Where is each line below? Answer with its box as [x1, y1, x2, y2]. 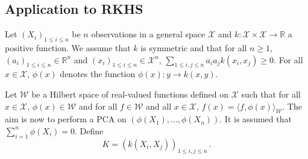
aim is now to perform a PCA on [5, 113, 127, 125]
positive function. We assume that [5, 42, 131, 54]
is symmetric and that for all [140, 42, 247, 54]
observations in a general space [91, 28, 206, 40]
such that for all [241, 87, 301, 100]
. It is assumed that [219, 113, 292, 125]
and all [146, 99, 172, 112]
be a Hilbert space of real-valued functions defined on [31, 87, 229, 100]
